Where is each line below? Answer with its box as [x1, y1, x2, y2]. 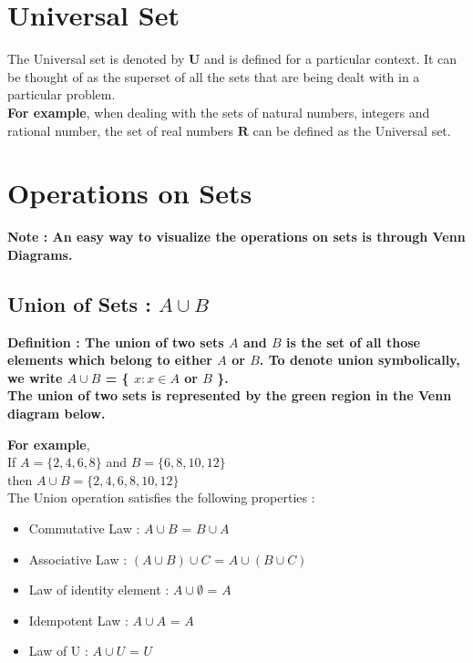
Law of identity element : [28, 580, 170, 599]
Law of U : [28, 641, 88, 660]
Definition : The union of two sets [7, 332, 224, 351]
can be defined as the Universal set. [252, 120, 451, 140]
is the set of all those [286, 332, 420, 351]
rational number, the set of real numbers [7, 120, 234, 140]
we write [7, 368, 63, 387]
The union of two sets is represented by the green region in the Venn [7, 386, 452, 405]
